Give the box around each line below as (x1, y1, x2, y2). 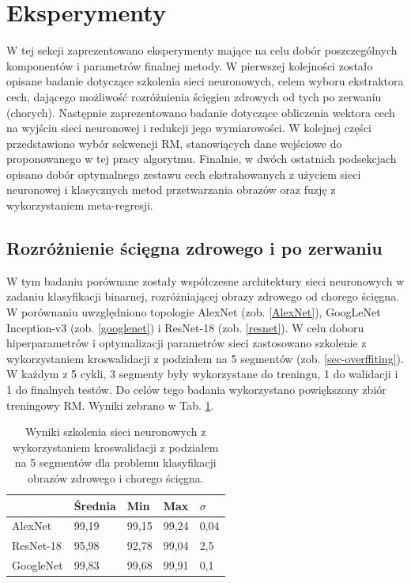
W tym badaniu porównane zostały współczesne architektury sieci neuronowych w (6, 272, 405, 289)
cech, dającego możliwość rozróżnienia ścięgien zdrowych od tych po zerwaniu (6, 88, 382, 104)
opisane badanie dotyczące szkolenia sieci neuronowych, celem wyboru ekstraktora (6, 73, 404, 89)
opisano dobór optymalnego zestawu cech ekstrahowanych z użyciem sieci (6, 165, 361, 182)
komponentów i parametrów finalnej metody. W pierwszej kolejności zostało (6, 57, 373, 74)
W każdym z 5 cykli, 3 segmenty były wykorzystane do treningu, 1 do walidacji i (6, 365, 398, 382)
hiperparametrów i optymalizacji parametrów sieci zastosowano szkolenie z (6, 335, 367, 351)
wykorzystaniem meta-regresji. (6, 197, 153, 214)
